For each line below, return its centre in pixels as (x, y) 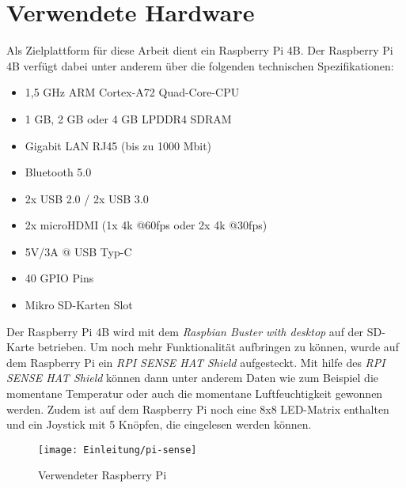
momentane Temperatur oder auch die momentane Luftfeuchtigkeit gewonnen (195, 393)
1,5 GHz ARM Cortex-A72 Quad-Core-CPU (132, 92)
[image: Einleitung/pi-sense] (118, 450)
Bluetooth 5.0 (58, 172)
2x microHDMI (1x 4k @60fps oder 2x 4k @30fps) (146, 225)
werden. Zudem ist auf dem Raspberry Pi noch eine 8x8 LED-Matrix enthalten (198, 409)
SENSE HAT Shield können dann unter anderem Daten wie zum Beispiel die (192, 378)
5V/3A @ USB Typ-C (78, 251)
